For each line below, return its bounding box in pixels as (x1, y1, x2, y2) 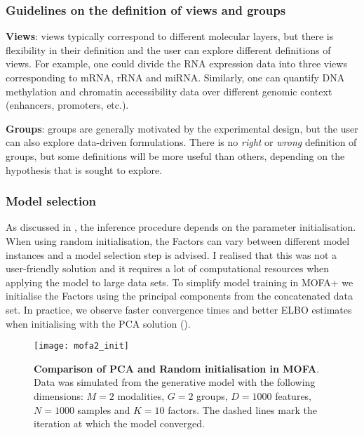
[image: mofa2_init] (34, 341, 130, 352)
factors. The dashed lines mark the (168, 402, 317, 417)
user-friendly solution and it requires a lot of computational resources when (6, 261, 330, 276)
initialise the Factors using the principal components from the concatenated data (6, 288, 353, 303)
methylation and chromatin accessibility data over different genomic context (6, 83, 332, 98)
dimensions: (34, 388, 83, 403)
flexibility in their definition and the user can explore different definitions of (6, 42, 331, 57)
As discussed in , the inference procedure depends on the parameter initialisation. (6, 220, 356, 234)
